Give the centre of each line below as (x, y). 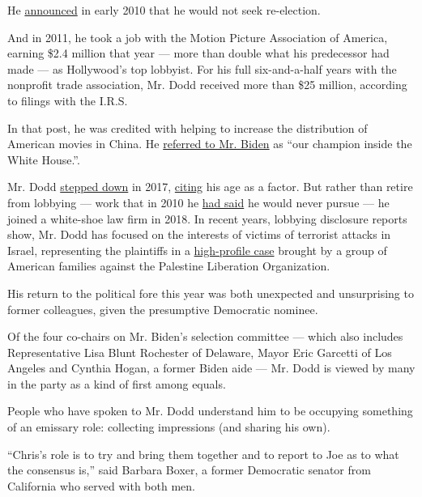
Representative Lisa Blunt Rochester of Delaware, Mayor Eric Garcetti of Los (200, 352)
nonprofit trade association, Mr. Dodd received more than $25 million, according (207, 85)
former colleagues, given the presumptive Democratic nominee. (163, 309)
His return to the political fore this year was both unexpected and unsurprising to (211, 293)
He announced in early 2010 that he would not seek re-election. (164, 10)
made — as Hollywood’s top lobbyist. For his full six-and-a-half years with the (202, 68)
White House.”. (44, 159)
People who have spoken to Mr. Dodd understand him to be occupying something (210, 411)
